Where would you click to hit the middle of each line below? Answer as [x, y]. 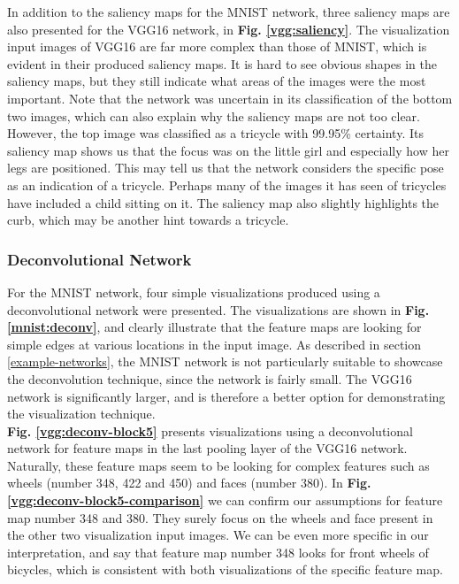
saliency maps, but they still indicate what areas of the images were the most [217, 81]
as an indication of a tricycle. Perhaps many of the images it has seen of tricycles [227, 184]
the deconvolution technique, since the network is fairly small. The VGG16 [210, 378]
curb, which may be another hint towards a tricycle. [148, 220]
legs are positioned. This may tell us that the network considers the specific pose [226, 168]
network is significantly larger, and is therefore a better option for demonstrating [226, 396]
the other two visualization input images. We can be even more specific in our [218, 535]
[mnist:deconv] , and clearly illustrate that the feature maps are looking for [214, 327]
